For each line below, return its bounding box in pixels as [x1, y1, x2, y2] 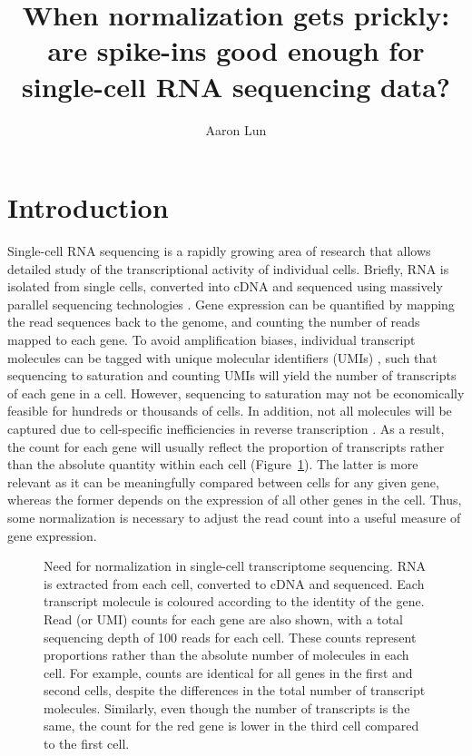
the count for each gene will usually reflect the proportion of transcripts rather [7, 437, 445, 456]
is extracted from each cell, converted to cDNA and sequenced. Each [44, 574, 425, 593]
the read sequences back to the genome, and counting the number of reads [7, 312, 420, 331]
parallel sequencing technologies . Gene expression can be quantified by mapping [7, 294, 455, 313]
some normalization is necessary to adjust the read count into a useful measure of [7, 507, 461, 526]
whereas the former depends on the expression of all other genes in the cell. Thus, [7, 490, 462, 509]
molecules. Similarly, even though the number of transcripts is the [44, 698, 410, 717]
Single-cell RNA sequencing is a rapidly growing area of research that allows [7, 241, 431, 260]
